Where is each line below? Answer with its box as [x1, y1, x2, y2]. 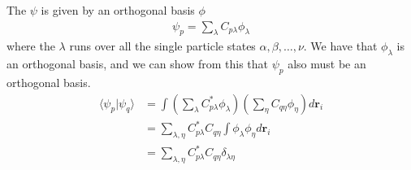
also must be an [288, 55, 366, 72]
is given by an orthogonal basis [41, 2, 195, 18]
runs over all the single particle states [69, 37, 256, 54]
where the [6, 37, 55, 54]
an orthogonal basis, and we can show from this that [6, 55, 268, 72]
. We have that [303, 37, 378, 54]
